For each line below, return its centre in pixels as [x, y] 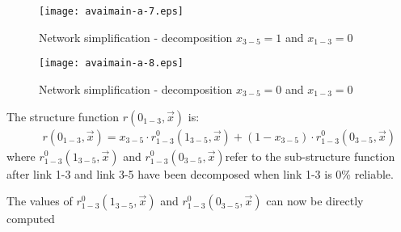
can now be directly [315, 201]
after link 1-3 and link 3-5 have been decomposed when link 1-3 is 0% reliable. [200, 173]
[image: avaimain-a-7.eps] [111, 11]
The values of [40, 201]
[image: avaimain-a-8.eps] [111, 63]
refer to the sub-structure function [310, 156]
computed [31, 219]
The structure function [63, 116]
